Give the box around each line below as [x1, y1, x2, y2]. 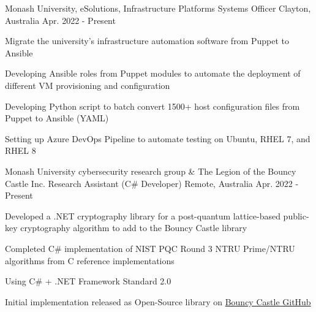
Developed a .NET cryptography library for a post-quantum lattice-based [5, 209, 280, 222]
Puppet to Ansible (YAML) [5, 112, 109, 124]
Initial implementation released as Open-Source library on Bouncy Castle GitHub [5, 295, 311, 308]
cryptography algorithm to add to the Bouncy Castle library [20, 221, 247, 234]
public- [283, 209, 309, 222]
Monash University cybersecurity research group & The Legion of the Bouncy [5, 164, 296, 177]
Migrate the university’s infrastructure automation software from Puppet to [5, 34, 289, 47]
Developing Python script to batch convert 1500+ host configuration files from [5, 99, 300, 112]
